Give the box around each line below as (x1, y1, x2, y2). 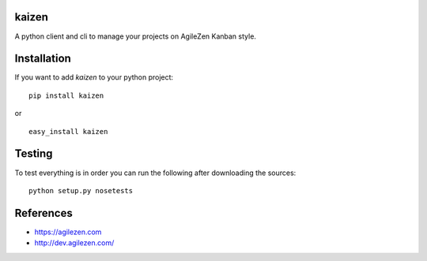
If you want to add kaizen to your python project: (14, 73, 174, 82)
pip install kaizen (28, 91, 104, 100)
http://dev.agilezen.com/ (34, 238, 115, 248)
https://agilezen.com (34, 227, 102, 237)
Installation (14, 52, 71, 65)
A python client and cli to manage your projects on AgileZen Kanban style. (14, 32, 257, 41)
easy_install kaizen (28, 127, 108, 136)
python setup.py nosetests (28, 186, 134, 195)
